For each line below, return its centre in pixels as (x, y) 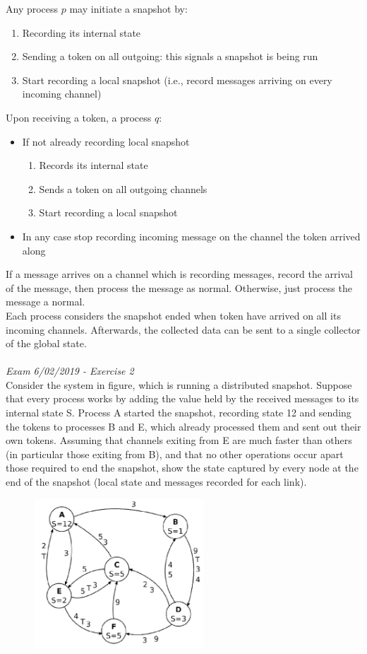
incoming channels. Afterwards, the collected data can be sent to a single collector (183, 329)
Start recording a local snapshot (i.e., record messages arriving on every (177, 80)
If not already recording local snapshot (106, 141)
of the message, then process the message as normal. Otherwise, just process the (179, 287)
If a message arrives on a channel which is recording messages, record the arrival (179, 274)
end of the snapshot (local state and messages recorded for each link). (156, 482)
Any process (32, 8)
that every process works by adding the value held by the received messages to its (182, 398)
